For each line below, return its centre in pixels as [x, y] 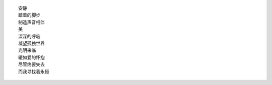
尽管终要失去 [31, 65]
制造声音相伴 [31, 22]
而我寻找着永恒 [34, 71]
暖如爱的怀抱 [31, 57]
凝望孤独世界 [31, 43]
